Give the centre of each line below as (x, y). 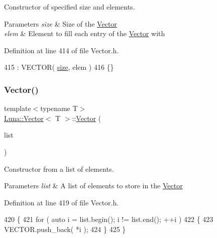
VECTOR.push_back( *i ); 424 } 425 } (65, 229)
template (18, 108)
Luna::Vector (24, 118)
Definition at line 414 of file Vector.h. (62, 50)
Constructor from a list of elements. (59, 168)
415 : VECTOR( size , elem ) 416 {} (59, 67)
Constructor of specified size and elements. (70, 7)
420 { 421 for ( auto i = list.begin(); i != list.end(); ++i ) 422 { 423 (109, 219)
